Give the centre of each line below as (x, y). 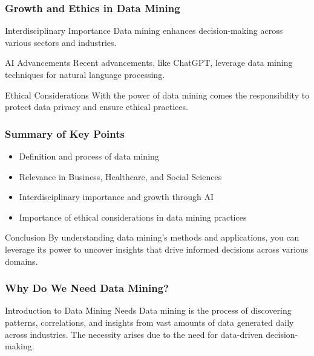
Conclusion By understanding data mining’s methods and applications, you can (152, 237)
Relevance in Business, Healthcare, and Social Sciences (120, 176)
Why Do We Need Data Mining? (87, 288)
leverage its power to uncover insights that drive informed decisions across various (157, 249)
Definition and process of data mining (89, 156)
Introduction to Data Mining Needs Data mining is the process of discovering (148, 310)
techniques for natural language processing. (85, 74)
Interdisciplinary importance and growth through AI (116, 197)
